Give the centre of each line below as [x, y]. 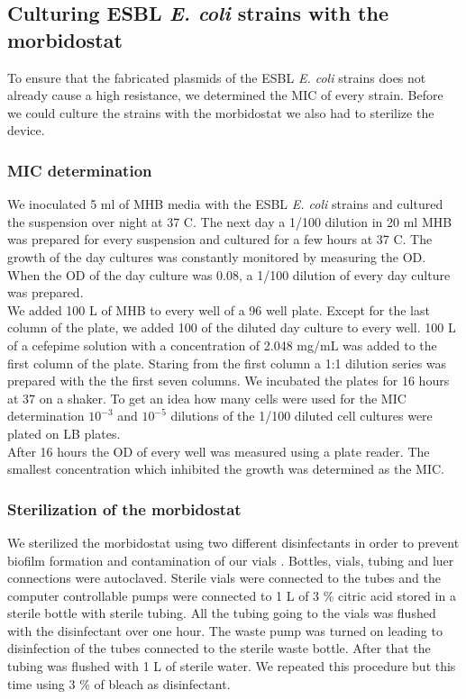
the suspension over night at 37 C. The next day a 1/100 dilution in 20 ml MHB [230, 221]
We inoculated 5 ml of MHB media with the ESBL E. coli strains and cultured [225, 204]
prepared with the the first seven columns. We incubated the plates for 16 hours [228, 381]
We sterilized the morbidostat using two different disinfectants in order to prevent [233, 542]
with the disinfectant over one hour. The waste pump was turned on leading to [225, 630]
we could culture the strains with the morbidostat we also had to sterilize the [221, 112]
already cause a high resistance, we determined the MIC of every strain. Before [225, 95]
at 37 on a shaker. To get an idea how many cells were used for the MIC [207, 398]
